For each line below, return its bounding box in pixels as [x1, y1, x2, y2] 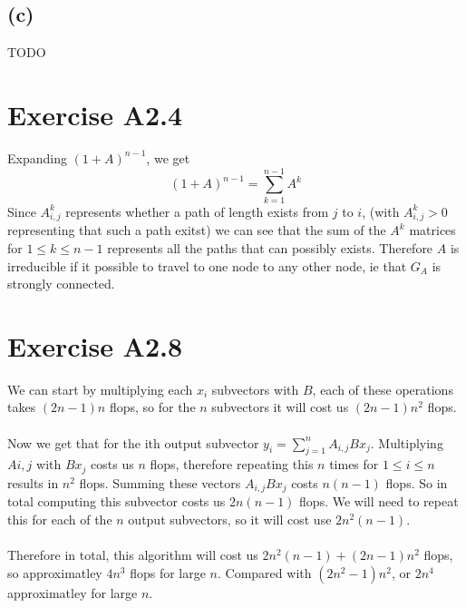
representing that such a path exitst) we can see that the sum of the [7, 221, 386, 240]
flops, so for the [109, 397, 196, 417]
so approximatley [7, 563, 102, 582]
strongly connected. [7, 274, 115, 293]
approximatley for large [7, 583, 138, 602]
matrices [409, 221, 456, 240]
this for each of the [7, 509, 112, 528]
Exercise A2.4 [7, 95, 183, 132]
